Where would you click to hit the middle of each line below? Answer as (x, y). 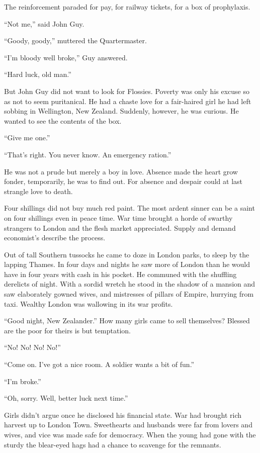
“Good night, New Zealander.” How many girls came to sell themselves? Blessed (127, 321)
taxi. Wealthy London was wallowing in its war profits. (89, 303)
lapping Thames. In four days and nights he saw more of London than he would (127, 264)
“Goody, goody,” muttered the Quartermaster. (75, 40)
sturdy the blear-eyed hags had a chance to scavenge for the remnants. (113, 444)
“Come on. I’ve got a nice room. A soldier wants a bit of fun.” (99, 364)
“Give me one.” (27, 138)
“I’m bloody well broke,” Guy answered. (66, 57)
